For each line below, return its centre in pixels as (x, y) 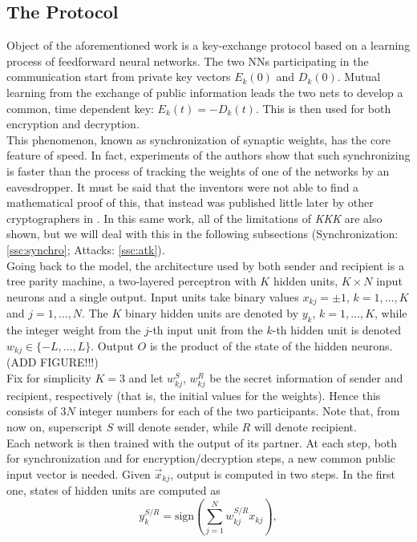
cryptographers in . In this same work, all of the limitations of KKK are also (194, 218)
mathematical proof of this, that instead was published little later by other (190, 202)
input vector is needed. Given (79, 473)
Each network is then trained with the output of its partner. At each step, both (202, 442)
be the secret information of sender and (306, 377)
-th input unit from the (206, 329)
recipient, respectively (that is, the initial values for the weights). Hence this (194, 395)
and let (146, 377)
